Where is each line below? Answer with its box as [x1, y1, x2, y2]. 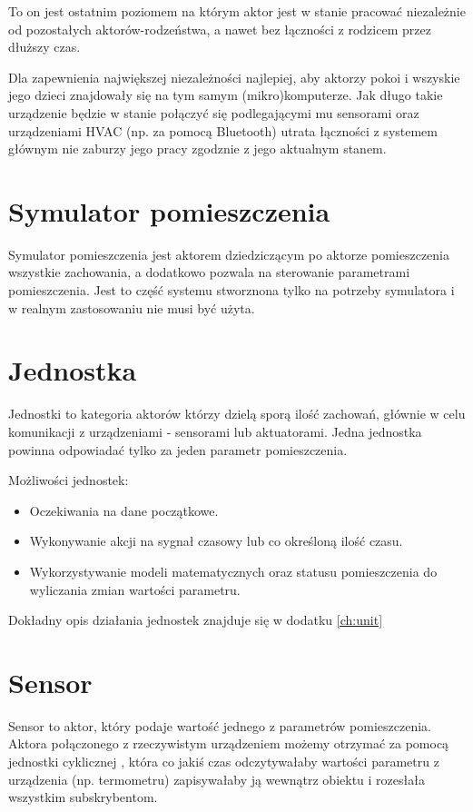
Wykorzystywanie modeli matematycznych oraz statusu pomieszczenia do [29, 561, 438, 580]
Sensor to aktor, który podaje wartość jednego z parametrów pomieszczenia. [8, 716, 431, 735]
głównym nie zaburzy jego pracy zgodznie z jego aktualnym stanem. [8, 139, 387, 158]
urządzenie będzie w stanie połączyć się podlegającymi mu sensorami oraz [8, 103, 419, 122]
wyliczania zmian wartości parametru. [29, 579, 241, 599]
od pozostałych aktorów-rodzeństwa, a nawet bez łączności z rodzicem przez [8, 19, 431, 38]
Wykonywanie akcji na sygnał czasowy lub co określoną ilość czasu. [29, 531, 403, 550]
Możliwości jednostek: [8, 470, 129, 490]
